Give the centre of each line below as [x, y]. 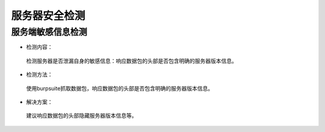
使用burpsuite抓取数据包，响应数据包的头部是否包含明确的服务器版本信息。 [120, 88]
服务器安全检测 [48, 16]
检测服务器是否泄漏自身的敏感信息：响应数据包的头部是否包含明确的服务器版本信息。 [132, 61]
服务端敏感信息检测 [49, 32]
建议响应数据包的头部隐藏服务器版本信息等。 [82, 116]
